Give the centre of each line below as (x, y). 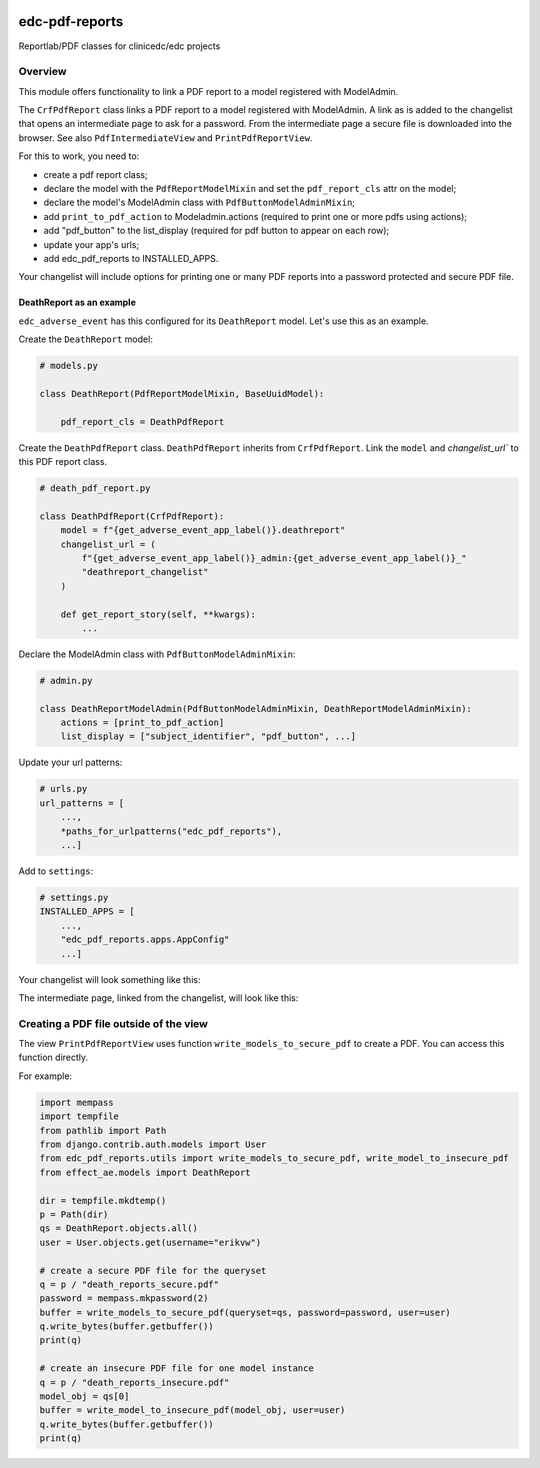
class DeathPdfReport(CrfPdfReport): (132, 516)
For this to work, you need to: (79, 156)
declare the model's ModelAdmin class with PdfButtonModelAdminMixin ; (199, 202)
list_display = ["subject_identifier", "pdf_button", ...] (208, 736)
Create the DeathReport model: (86, 339)
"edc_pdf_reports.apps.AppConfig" (145, 939)
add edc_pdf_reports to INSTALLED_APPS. (131, 258)
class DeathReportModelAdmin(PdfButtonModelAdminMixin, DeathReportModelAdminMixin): (255, 708)
